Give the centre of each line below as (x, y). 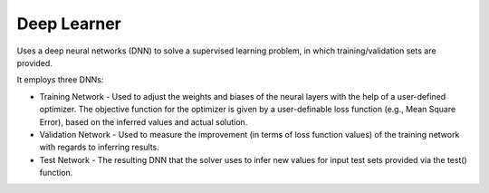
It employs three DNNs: (60, 80)
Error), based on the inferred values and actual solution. (144, 121)
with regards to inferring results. (100, 147)
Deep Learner (69, 24)
